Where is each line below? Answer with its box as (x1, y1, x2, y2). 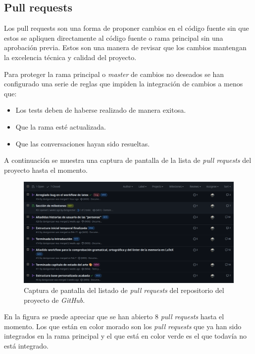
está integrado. (4, 341, 49, 351)
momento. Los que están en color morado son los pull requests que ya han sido (4, 321, 242, 331)
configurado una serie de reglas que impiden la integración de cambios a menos (4, 78, 243, 89)
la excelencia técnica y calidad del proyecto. (4, 52, 137, 62)
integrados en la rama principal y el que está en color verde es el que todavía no (4, 331, 247, 341)
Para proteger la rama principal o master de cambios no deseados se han (4, 69, 224, 79)
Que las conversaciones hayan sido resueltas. (15, 138, 150, 148)
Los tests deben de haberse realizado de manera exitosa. (15, 105, 186, 115)
